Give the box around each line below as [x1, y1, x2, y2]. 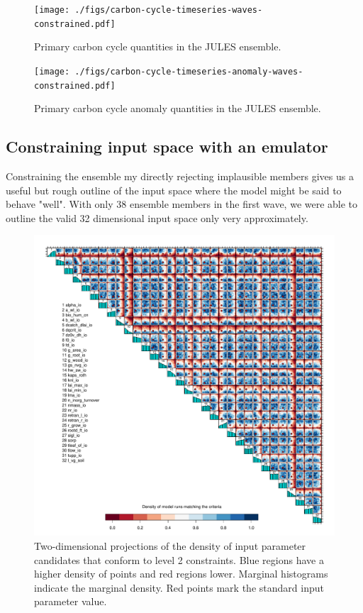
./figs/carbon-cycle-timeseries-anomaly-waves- [74, 66, 303, 77]
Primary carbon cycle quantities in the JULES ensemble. [34, 39, 281, 54]
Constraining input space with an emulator [6, 136, 328, 158]
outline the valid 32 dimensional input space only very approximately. [6, 210, 308, 225]
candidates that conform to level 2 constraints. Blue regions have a [34, 552, 324, 567]
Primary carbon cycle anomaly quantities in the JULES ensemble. [34, 101, 321, 116]
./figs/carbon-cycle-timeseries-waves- [74, 5, 263, 15]
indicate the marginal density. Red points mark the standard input [34, 580, 324, 595]
